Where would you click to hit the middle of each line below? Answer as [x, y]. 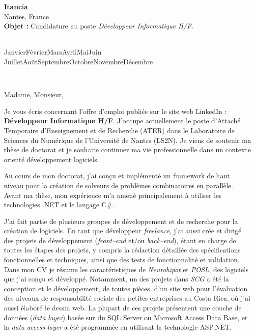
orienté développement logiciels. [52, 159]
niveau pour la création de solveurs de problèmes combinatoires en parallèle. [119, 185]
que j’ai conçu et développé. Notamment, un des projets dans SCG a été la [116, 279]
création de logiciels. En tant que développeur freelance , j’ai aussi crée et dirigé [123, 231]
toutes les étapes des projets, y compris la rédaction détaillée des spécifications [122, 250]
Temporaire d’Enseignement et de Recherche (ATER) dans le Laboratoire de [119, 130]
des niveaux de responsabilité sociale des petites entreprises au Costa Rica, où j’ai [127, 298]
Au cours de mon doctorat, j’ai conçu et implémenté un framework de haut [117, 176]
